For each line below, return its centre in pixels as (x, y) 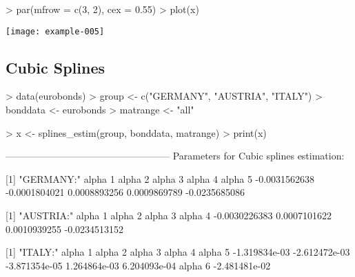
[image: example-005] (55, 31)
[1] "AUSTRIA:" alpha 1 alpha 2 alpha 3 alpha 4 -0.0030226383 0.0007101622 (169, 215)
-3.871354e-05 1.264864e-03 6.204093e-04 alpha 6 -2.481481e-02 (138, 265)
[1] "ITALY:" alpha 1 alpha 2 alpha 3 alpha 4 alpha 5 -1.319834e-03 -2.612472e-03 (178, 252)
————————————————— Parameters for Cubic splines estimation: (175, 156)
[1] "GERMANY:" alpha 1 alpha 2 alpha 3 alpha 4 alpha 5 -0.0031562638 (160, 178)
